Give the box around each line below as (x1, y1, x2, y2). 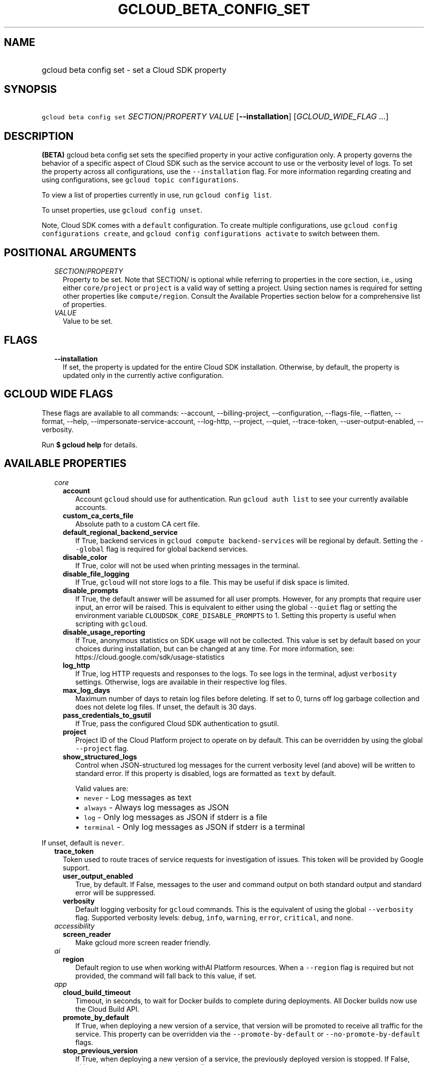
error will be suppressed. (75, 888, 156, 897)
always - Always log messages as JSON (84, 802, 229, 812)
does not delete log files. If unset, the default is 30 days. (75, 702, 257, 711)
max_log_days (63, 686, 110, 694)
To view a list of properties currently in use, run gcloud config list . (42, 191, 272, 200)
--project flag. (75, 744, 129, 753)
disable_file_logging (63, 569, 129, 578)
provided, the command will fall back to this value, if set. (75, 971, 257, 980)
